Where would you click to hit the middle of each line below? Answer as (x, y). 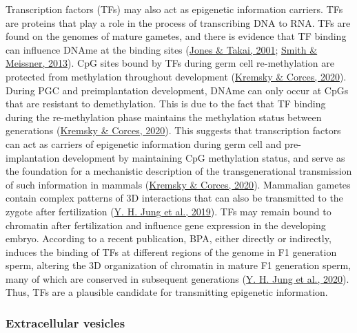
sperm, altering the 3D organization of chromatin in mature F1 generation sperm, (178, 265)
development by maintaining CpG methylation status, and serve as (204, 157)
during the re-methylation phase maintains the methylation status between (164, 117)
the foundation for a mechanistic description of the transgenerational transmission (179, 171)
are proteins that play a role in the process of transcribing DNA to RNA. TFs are (178, 22)
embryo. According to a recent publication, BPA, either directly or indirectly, (169, 238)
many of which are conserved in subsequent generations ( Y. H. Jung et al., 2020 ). (177, 278)
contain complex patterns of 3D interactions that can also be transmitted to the (174, 198)
